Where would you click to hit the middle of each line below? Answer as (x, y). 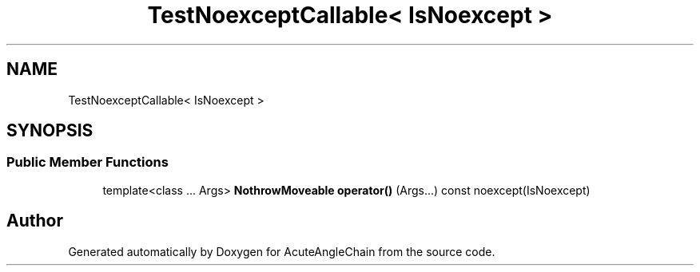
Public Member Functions (87, 162)
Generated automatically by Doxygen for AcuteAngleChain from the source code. (282, 251)
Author (35, 221)
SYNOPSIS (50, 131)
